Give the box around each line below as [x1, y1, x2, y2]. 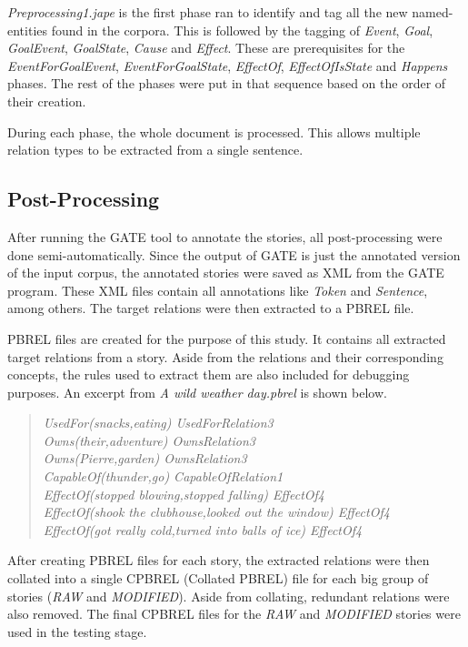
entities [7, 20, 48, 39]
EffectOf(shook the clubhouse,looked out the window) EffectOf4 [43, 502, 390, 521]
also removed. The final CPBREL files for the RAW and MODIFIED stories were [7, 604, 461, 623]
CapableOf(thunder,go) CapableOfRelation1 [43, 467, 284, 486]
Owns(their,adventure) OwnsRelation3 [43, 430, 255, 450]
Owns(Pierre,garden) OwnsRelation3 [43, 449, 247, 468]
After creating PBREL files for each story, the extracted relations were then [7, 551, 430, 570]
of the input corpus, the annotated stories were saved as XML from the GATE [7, 263, 444, 282]
